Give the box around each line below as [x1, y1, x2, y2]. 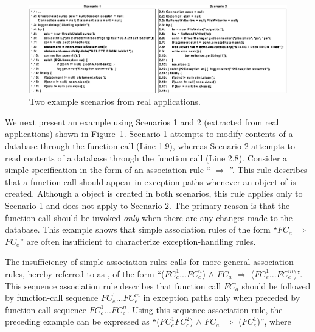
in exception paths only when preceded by [143, 291, 300, 304]
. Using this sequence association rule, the [126, 303, 283, 316]
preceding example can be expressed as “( [5, 315, 160, 328]
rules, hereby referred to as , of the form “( [5, 267, 165, 280]
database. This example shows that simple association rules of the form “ [5, 223, 277, 236]
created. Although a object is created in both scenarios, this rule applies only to [5, 187, 303, 200]
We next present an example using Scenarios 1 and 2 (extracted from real [5, 115, 279, 128]
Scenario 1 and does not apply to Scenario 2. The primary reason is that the [5, 199, 290, 211]
